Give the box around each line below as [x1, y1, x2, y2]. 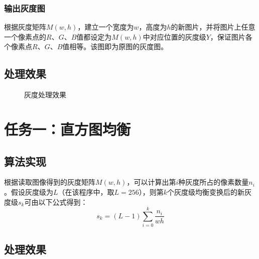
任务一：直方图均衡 [4, 118, 131, 139]
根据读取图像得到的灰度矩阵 [4, 177, 95, 187]
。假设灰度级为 [4, 186, 53, 197]
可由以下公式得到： [24, 196, 88, 207]
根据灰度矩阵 [4, 22, 46, 32]
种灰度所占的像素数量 [178, 177, 249, 187]
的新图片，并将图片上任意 [171, 22, 255, 32]
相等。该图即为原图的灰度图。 [69, 41, 168, 52]
